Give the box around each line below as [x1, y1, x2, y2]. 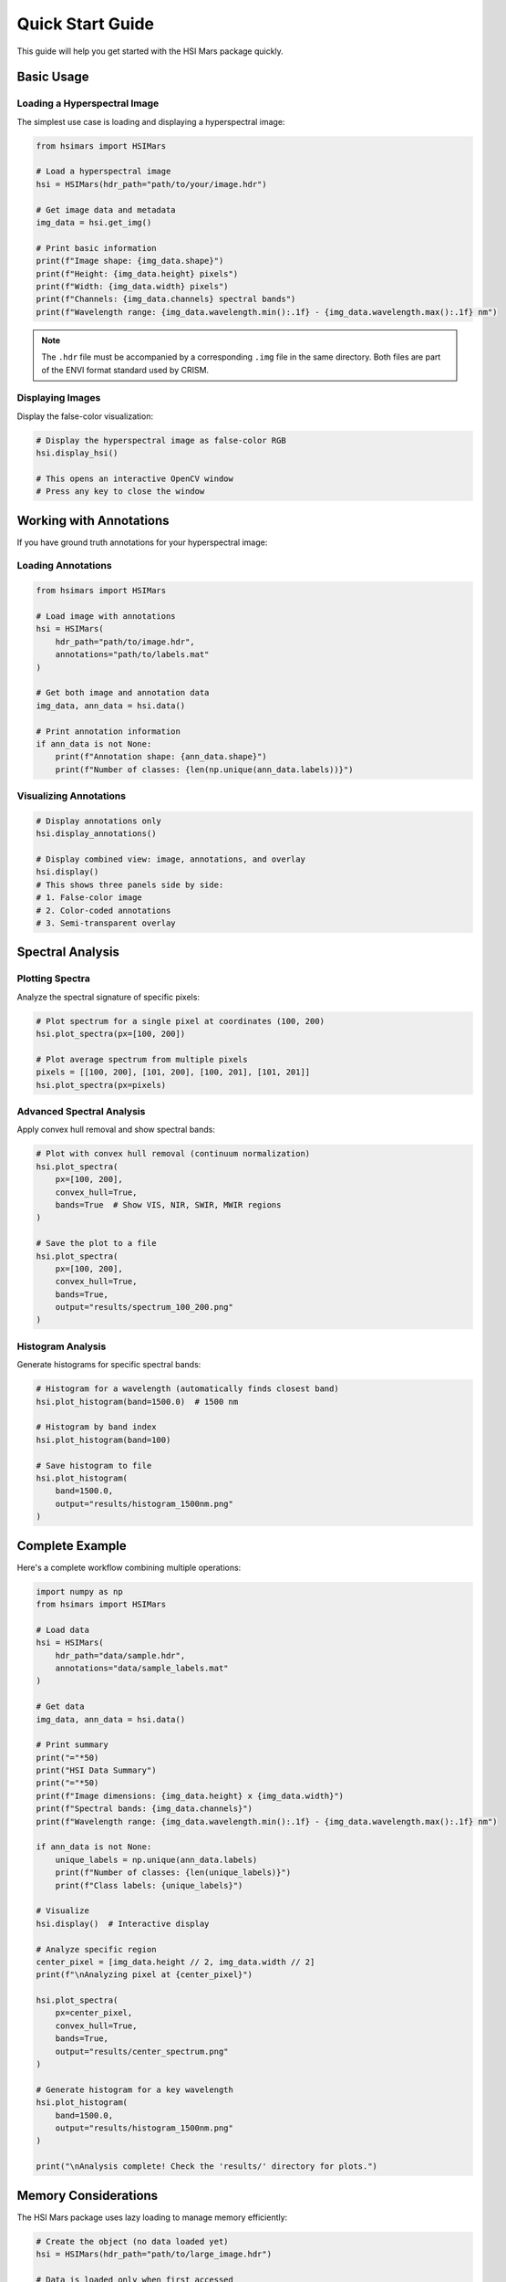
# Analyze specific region [36, 1944, 157, 1954]
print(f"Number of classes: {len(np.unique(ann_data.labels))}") [55, 764, 354, 775]
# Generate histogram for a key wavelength [36, 2084, 234, 2095]
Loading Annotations [16, 560, 113, 572]
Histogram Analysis [16, 1340, 107, 1353]
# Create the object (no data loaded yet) [36, 2236, 229, 2246]
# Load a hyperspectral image [36, 166, 171, 177]
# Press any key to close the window [36, 487, 205, 497]
